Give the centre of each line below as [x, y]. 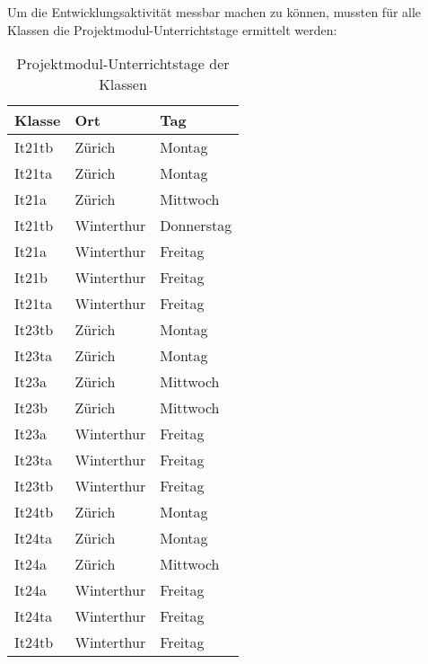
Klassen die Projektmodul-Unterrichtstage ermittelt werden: [172, 29]
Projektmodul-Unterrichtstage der [123, 64]
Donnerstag [196, 226]
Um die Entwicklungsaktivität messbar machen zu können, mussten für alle [214, 12]
